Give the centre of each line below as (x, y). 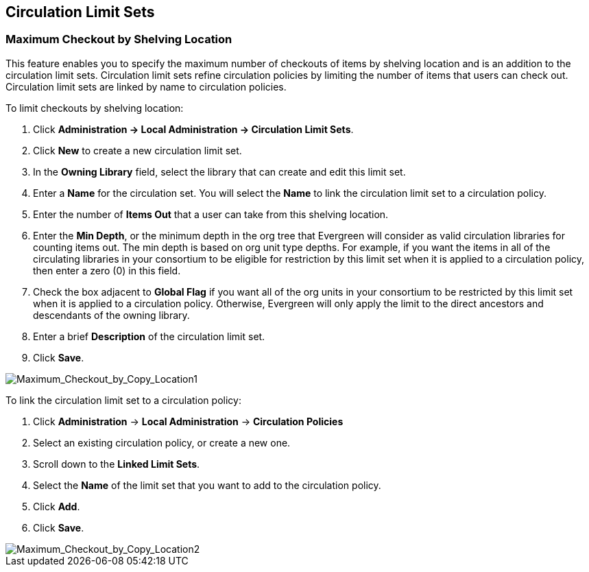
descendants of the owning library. (111, 315)
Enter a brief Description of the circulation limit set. (149, 336)
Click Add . (57, 506)
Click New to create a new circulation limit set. (137, 150)
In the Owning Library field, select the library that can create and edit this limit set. (219, 171)
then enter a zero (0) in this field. (107, 270)
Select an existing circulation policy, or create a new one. (162, 442)
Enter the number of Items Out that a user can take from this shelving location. (211, 214)
